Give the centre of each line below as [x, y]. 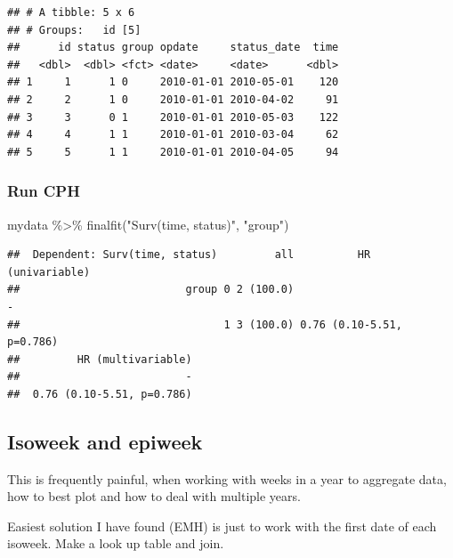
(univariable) [49, 272]
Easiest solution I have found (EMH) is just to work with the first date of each [222, 526]
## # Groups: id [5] [74, 30]
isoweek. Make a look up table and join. [116, 543]
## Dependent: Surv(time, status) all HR [189, 255]
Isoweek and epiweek [105, 441]
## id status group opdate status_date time [173, 48]
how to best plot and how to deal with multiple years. [154, 496]
